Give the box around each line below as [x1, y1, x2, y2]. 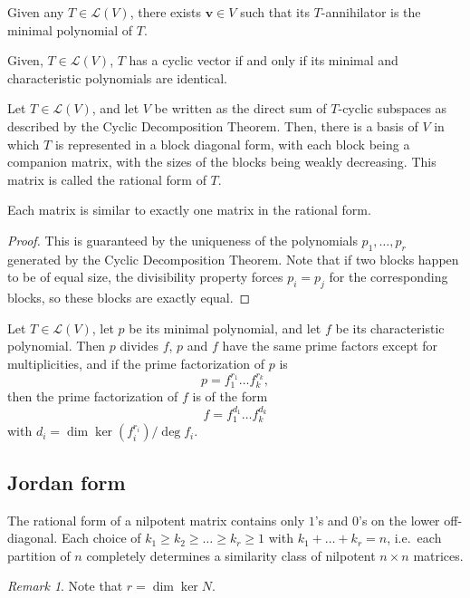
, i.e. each [387, 528, 442, 547]
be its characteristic [335, 318, 445, 337]
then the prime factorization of [7, 387, 178, 406]
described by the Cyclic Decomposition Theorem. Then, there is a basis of [7, 116, 418, 135]
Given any [7, 3, 64, 21]
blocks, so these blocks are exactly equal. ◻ [7, 288, 251, 307]
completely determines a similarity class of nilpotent [86, 545, 376, 564]
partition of [7, 545, 71, 564]
